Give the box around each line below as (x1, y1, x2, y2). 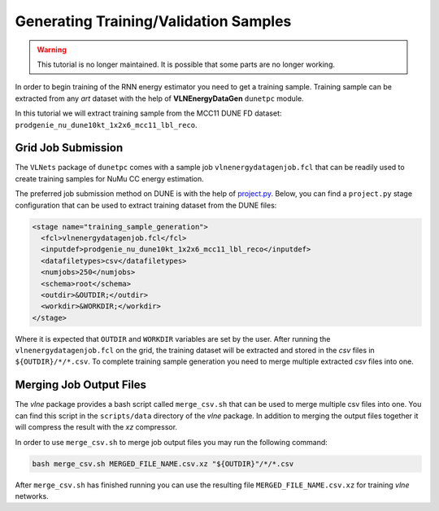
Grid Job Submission (15, 141, 124, 155)
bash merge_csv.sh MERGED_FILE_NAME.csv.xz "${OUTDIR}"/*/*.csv (32, 459, 294, 468)
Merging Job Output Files (15, 378, 146, 392)
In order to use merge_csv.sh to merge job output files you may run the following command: (15, 437, 328, 447)
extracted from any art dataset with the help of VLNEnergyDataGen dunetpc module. (15, 94, 304, 103)
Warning (37, 45, 67, 55)
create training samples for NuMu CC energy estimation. (15, 173, 205, 183)
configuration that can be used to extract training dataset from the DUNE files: (15, 200, 277, 210)
